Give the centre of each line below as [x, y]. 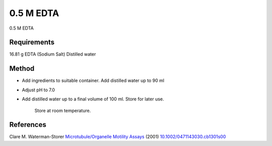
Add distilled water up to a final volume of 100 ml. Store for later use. [93, 99]
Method [22, 68]
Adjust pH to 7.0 [39, 90]
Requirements [32, 42]
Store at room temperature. [63, 110]
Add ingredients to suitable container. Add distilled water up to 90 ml [93, 81]
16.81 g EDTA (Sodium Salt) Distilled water [53, 54]
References [28, 125]
